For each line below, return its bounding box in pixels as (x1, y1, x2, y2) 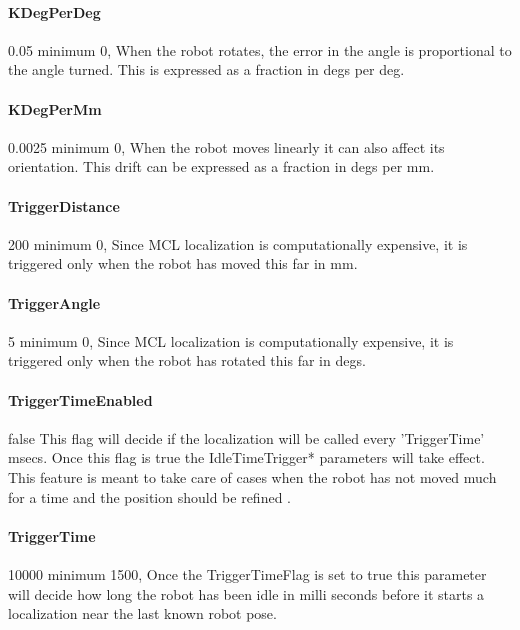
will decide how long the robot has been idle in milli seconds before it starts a (8, 583, 485, 604)
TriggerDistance (8, 195, 120, 216)
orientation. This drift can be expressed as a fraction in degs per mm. (8, 156, 435, 177)
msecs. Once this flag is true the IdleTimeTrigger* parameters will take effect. (8, 447, 485, 468)
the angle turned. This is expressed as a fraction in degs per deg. (8, 59, 405, 80)
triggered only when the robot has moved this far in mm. (8, 253, 358, 274)
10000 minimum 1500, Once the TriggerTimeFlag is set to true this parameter (8, 563, 487, 584)
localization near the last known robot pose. (8, 603, 277, 624)
